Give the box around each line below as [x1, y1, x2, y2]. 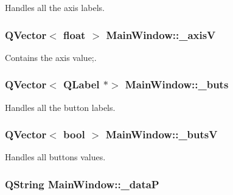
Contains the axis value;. [5, 51, 97, 63]
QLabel [63, 77, 100, 92]
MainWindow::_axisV [106, 27, 216, 42]
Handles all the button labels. [5, 101, 116, 113]
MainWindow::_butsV [105, 127, 218, 142]
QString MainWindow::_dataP [5, 176, 159, 191]
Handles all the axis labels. [5, 1, 105, 13]
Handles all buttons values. [5, 151, 106, 163]
